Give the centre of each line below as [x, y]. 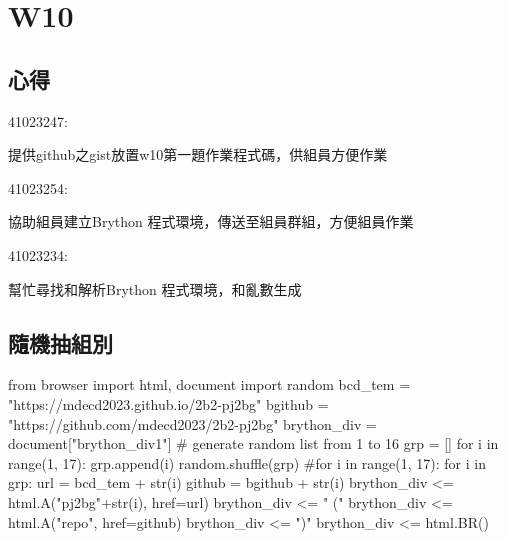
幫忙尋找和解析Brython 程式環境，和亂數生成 [155, 288]
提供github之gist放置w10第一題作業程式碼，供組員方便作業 [198, 154]
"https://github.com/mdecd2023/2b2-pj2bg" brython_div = [192, 423]
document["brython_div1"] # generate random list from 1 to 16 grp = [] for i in [253, 443]
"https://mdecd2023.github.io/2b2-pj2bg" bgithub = [168, 403]
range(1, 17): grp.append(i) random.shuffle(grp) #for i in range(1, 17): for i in [247, 462]
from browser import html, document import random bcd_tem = [209, 384]
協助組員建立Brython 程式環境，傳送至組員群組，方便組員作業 [211, 221]
